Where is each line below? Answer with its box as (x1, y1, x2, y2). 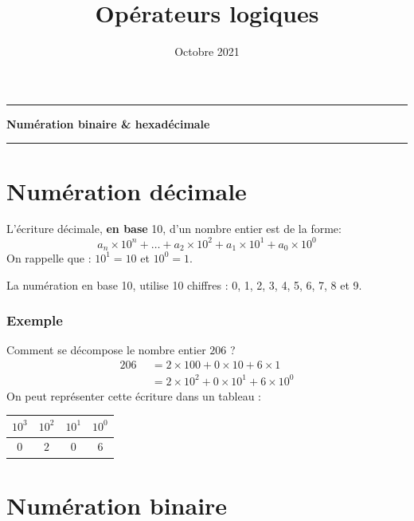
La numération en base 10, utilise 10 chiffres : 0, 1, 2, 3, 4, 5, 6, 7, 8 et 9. (6, 276, 362, 293)
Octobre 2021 (174, 43, 240, 60)
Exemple (6, 310, 63, 330)
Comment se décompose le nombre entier (6, 341, 206, 358)
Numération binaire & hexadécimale (6, 115, 210, 132)
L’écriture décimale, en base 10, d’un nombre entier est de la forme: (6, 220, 342, 237)
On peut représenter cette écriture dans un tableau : (6, 387, 262, 404)
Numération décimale (6, 174, 247, 207)
